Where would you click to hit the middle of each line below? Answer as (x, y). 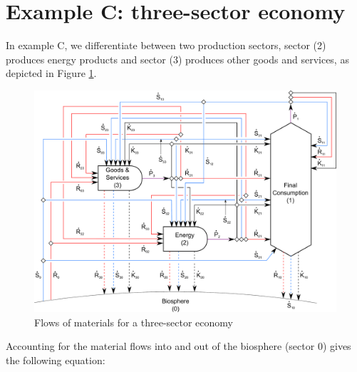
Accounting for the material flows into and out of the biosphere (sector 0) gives (178, 346)
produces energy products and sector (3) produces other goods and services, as (177, 59)
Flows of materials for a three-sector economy (134, 322)
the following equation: (56, 360)
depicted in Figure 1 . (51, 73)
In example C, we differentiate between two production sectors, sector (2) (166, 45)
